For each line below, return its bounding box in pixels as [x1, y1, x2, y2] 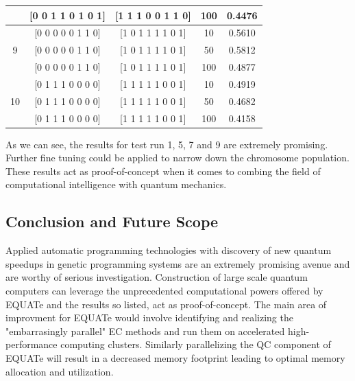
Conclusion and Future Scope [5, 211, 219, 232]
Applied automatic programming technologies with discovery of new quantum [5, 243, 332, 257]
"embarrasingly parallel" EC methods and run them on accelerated [5, 323, 285, 338]
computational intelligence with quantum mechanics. [5, 177, 227, 192]
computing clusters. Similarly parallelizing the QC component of [60, 337, 331, 351]
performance [5, 337, 58, 351]
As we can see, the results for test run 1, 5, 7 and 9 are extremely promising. [5, 137, 328, 151]
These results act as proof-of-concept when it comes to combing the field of [5, 163, 321, 178]
